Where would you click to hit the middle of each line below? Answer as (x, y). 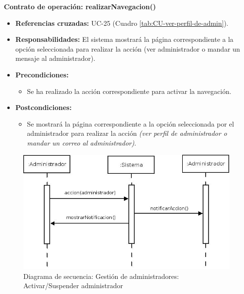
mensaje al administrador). (55, 58)
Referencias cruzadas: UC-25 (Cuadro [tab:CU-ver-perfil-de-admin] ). (122, 23)
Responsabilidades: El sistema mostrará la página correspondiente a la (124, 39)
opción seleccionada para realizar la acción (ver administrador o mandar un (128, 48)
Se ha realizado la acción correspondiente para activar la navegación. (129, 91)
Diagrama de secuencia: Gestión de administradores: (101, 276)
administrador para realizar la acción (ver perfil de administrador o (127, 133)
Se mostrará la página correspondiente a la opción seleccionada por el (131, 123)
